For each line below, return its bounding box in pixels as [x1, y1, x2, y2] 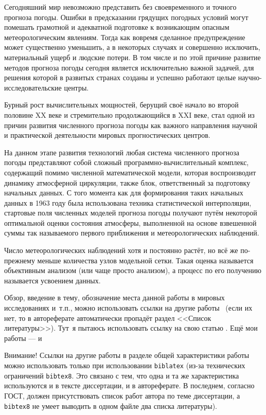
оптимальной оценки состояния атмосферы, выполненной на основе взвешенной [4, 217, 257, 228]
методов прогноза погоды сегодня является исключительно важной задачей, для [4, 62, 254, 73]
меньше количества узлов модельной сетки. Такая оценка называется [37, 255, 254, 265]
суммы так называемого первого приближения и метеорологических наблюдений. [4, 227, 259, 238]
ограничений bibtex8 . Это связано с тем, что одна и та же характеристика [4, 370, 239, 381]
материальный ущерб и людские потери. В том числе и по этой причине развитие [4, 51, 261, 62]
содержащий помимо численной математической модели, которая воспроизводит [4, 167, 256, 177]
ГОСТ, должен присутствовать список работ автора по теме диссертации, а [4, 390, 240, 401]
